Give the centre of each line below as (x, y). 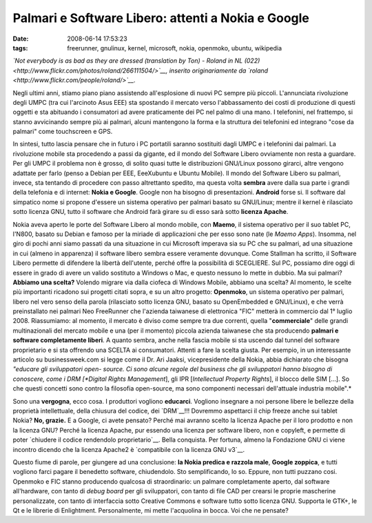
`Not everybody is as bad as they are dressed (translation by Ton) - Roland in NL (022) (136, 61)
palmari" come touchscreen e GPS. (63, 132)
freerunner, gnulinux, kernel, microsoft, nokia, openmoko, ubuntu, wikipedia (175, 48)
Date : (21, 39)
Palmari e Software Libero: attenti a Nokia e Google (161, 18)
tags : (20, 48)
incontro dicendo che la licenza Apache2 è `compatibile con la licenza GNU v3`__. (129, 449)
